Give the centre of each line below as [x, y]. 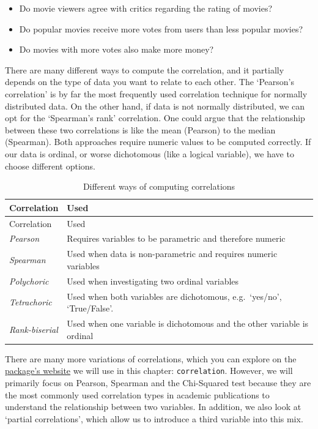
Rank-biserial [34, 329]
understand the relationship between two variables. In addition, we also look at [153, 407]
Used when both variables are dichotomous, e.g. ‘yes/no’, [174, 296]
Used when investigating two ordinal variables [153, 281]
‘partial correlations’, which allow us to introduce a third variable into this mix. [154, 418]
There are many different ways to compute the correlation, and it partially [145, 69]
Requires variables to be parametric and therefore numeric [176, 238]
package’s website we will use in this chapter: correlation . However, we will [149, 371]
